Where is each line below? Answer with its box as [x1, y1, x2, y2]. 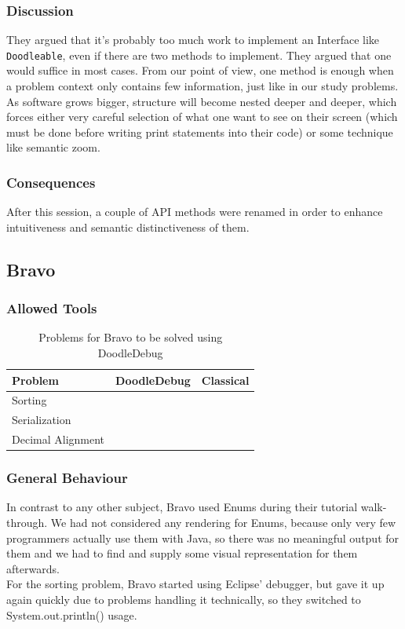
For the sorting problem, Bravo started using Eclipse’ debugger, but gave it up [6, 576, 385, 592]
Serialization [12, 411, 71, 428]
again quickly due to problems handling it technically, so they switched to [6, 591, 361, 608]
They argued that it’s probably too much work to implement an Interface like [6, 31, 380, 48]
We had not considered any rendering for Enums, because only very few [50, 514, 396, 531]
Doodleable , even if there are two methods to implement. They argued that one [6, 46, 392, 63]
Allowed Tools [6, 298, 97, 318]
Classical [201, 371, 250, 388]
